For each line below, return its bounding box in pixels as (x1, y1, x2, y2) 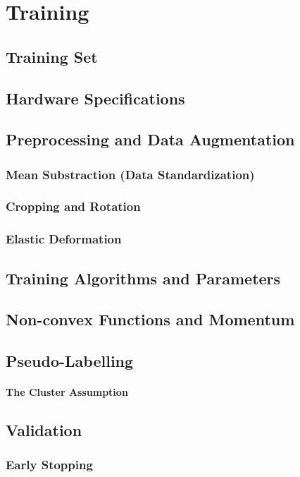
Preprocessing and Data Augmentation (6, 128, 295, 150)
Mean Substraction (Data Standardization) (6, 165, 255, 183)
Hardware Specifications (6, 87, 185, 109)
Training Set (6, 45, 98, 67)
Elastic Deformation (6, 230, 122, 248)
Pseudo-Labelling (6, 350, 134, 372)
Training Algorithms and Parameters (6, 267, 281, 289)
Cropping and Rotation (6, 198, 141, 215)
